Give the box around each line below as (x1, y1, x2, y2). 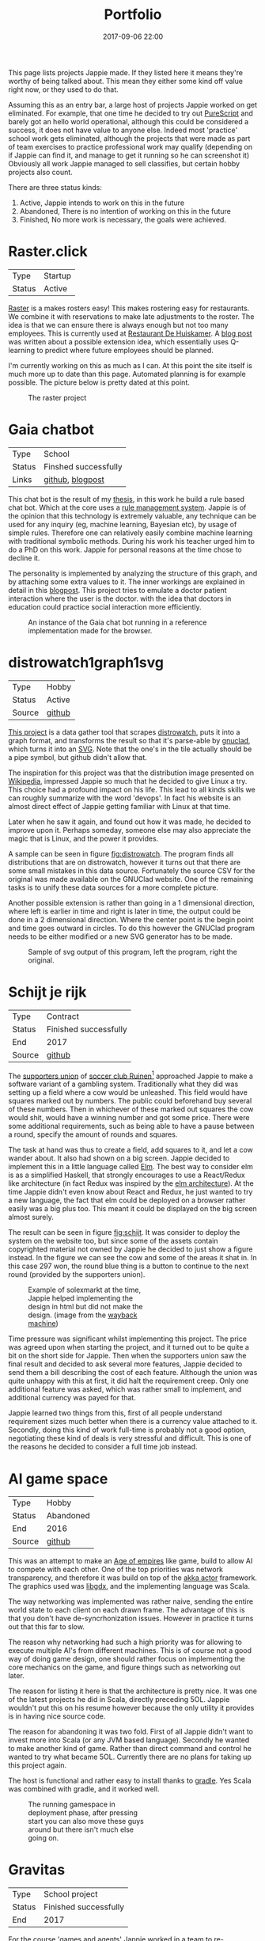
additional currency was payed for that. (8, 1393, 136, 1403)
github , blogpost (43, 473, 105, 484)
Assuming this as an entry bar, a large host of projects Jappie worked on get (8, 100, 257, 109)
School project (43, 1889, 98, 1900)
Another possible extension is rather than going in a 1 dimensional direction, (8, 898, 256, 907)
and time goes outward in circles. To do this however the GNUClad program (8, 923, 256, 933)
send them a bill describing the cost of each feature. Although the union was (8, 1368, 258, 1377)
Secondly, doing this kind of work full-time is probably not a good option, (8, 1425, 247, 1434)
